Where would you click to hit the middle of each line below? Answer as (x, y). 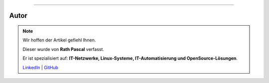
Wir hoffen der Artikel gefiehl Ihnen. (59, 40)
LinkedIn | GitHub (40, 67)
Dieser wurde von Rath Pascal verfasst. (64, 49)
